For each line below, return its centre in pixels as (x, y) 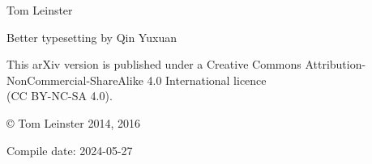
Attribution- (336, 64)
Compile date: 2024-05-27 (70, 150)
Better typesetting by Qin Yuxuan (92, 37)
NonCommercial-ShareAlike (75, 80)
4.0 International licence (207, 80)
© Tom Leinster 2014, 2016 (74, 122)
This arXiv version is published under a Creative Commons (154, 64)
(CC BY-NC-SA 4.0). (60, 96)
